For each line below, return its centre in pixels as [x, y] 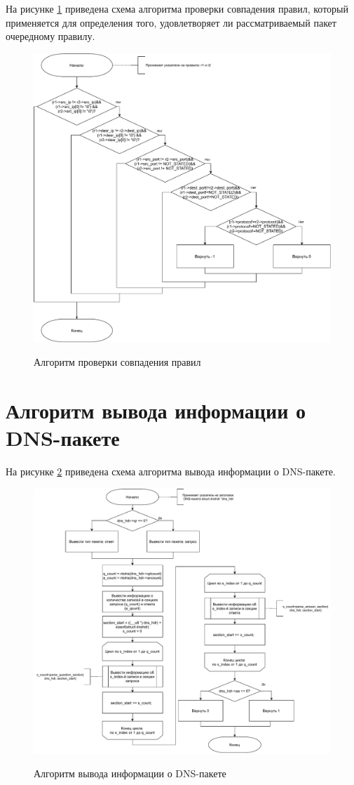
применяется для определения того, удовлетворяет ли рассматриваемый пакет [171, 22]
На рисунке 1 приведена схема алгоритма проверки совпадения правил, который [177, 8]
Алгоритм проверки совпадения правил [117, 362]
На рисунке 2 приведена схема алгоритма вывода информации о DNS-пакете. [171, 471]
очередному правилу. [50, 36]
